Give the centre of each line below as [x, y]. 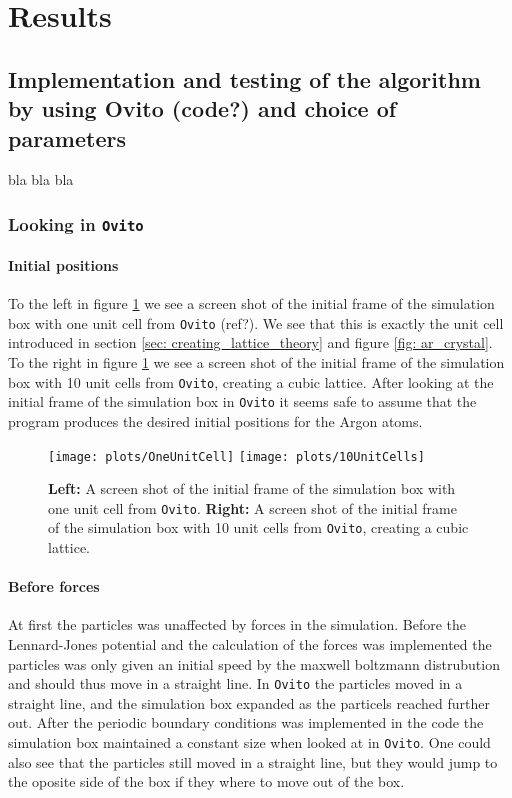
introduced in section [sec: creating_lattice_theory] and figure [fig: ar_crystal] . [250, 342]
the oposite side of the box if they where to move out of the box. [206, 781]
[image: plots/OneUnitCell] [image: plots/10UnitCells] [236, 456]
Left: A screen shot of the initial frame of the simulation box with [252, 488]
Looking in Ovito [76, 223]
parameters [67, 137]
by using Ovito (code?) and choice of [202, 108]
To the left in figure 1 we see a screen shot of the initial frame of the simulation [251, 303]
